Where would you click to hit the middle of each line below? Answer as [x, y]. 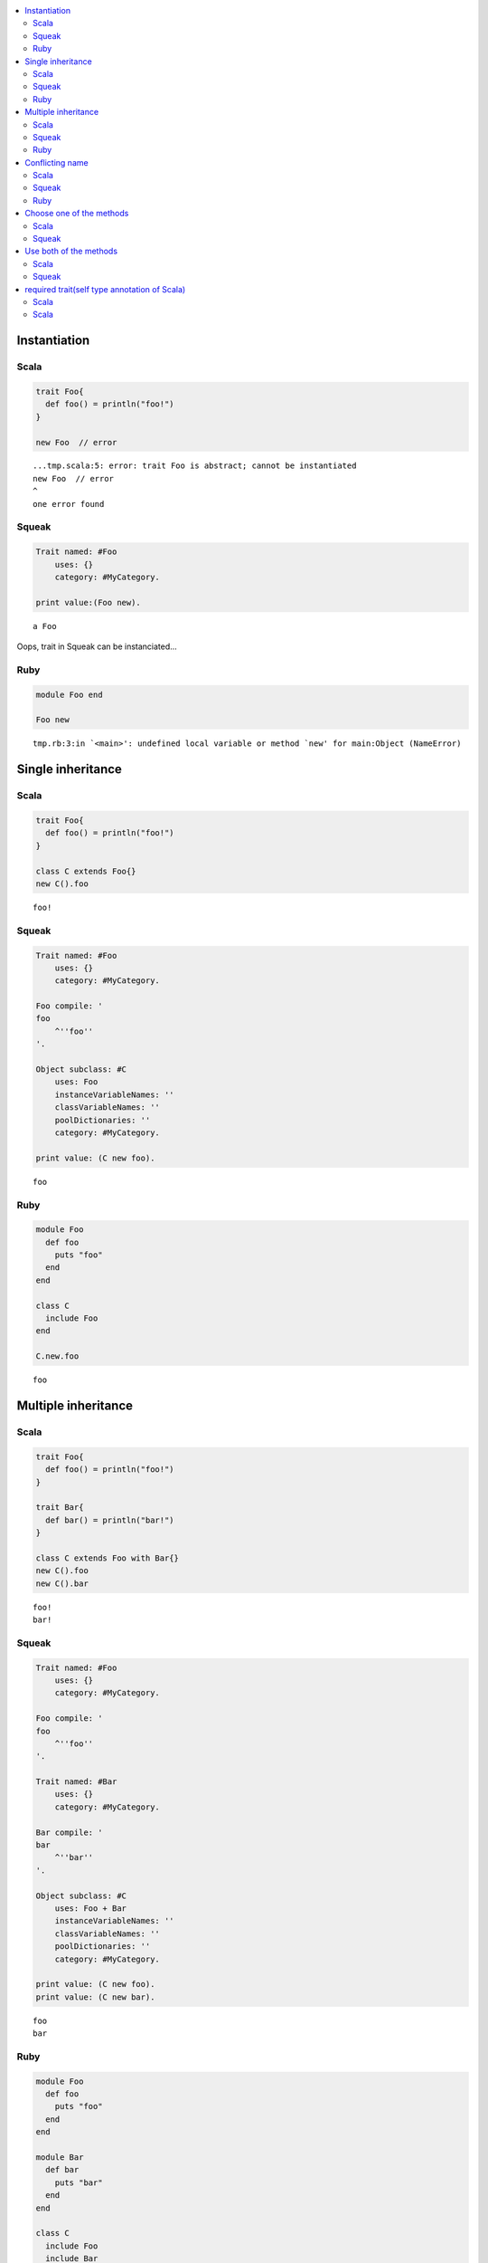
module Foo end [69, 694]
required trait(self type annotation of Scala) [105, 289]
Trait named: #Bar [76, 1782]
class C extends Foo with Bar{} [108, 1558]
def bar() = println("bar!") [110, 1520]
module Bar [60, 2157]
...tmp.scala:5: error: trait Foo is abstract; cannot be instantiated [195, 466]
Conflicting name [57, 162]
